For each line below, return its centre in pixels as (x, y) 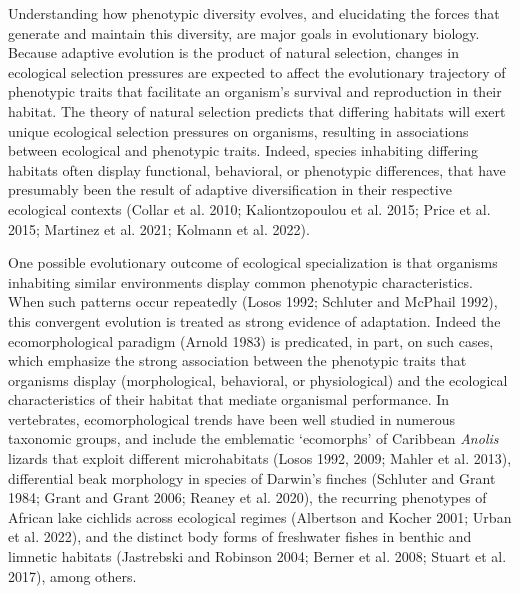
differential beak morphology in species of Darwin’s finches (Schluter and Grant (252, 477)
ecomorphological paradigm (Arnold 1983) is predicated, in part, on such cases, (251, 340)
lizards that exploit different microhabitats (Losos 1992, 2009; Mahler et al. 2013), (260, 458)
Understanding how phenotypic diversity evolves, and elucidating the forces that (254, 13)
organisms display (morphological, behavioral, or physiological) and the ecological (258, 379)
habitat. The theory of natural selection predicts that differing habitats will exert (257, 110)
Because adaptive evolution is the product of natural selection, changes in (233, 52)
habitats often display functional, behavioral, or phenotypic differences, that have (257, 169)
